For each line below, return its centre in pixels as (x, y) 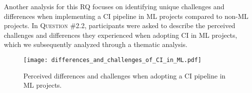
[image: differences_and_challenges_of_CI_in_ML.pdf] (113, 60)
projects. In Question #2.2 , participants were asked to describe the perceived (120, 25)
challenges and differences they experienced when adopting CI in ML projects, (121, 35)
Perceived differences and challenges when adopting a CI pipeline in (125, 75)
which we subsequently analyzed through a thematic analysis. (96, 44)
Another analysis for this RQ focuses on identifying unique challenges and (114, 6)
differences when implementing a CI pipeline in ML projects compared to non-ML (126, 16)
